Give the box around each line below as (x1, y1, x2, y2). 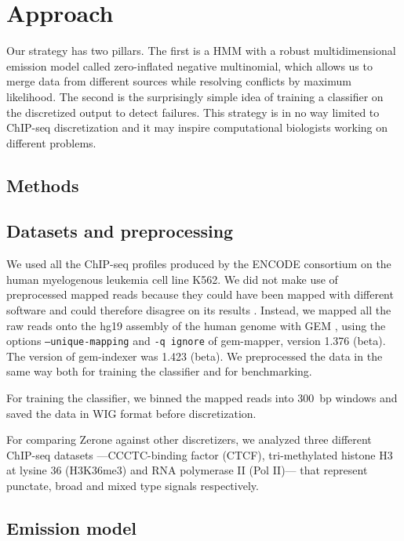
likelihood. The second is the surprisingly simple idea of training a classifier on (6, 88, 384, 104)
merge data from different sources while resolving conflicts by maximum (6, 73, 351, 89)
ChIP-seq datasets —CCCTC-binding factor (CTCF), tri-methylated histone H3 (6, 446, 393, 463)
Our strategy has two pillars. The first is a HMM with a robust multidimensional (6, 42, 396, 59)
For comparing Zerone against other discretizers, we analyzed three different (6, 431, 372, 448)
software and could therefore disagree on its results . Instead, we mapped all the (6, 302, 391, 318)
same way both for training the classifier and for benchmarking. (6, 363, 312, 379)
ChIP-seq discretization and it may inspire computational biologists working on (6, 119, 388, 136)
